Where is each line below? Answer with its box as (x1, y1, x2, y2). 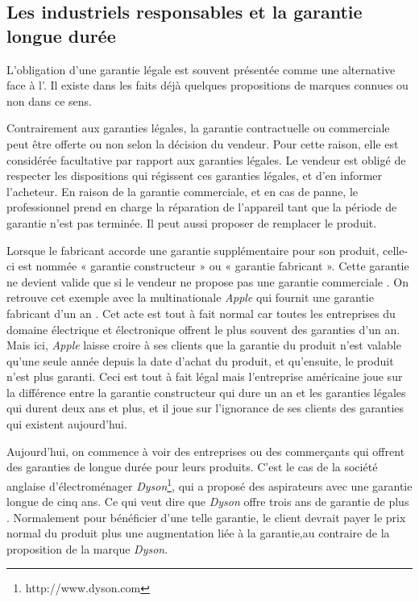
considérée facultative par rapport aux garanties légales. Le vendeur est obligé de (6, 151, 406, 168)
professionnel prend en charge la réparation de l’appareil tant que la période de (6, 199, 397, 215)
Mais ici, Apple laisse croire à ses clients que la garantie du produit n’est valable (6, 337, 401, 353)
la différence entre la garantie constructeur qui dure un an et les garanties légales (6, 383, 406, 400)
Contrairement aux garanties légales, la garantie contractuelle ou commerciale (6, 119, 390, 136)
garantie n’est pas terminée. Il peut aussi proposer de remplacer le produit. (6, 214, 377, 231)
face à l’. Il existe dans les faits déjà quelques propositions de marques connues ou (6, 77, 409, 94)
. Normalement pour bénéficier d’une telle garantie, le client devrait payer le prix (6, 508, 406, 525)
